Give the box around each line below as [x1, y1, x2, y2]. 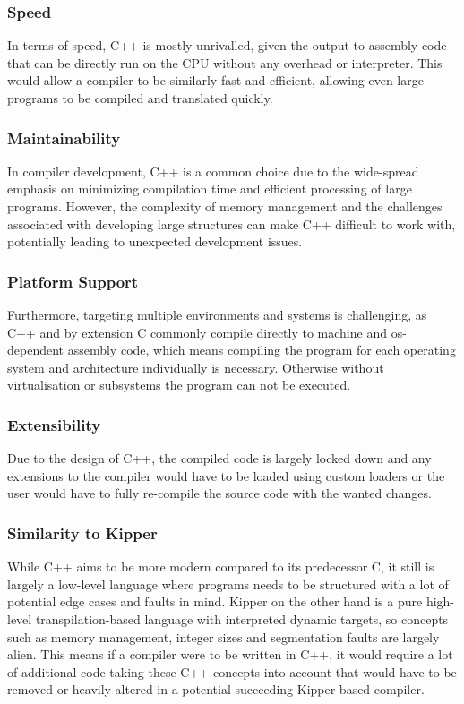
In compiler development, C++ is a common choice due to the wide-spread [7, 161, 419, 180]
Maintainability [7, 126, 121, 149]
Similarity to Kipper [7, 521, 158, 544]
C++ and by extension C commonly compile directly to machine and [7, 322, 387, 341]
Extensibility [7, 413, 101, 435]
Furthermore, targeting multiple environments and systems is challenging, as [7, 305, 427, 323]
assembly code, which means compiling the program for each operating [67, 340, 456, 359]
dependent [7, 340, 64, 359]
